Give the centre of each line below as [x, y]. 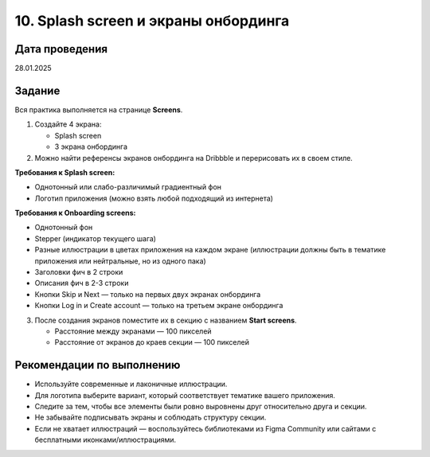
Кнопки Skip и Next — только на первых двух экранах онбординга [148, 294]
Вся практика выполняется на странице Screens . [99, 109]
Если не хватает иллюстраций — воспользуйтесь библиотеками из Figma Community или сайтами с [205, 428]
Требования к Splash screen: [65, 172]
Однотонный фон [64, 228]
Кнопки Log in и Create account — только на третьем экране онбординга [159, 306]
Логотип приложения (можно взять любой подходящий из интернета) [154, 198]
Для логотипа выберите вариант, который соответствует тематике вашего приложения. [185, 395]
